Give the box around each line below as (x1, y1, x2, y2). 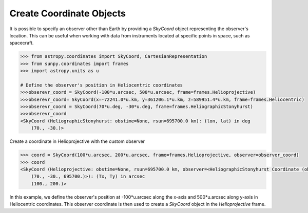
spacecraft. (9, 40, 34, 46)
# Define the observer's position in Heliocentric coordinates (20, 82, 183, 88)
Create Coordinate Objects (9, 8, 126, 19)
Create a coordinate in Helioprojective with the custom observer (9, 138, 145, 144)
